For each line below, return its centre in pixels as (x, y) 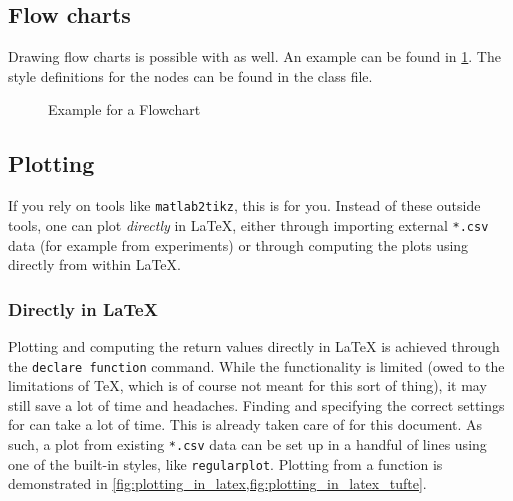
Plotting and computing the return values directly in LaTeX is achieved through (254, 345)
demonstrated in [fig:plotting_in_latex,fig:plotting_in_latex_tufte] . (217, 483)
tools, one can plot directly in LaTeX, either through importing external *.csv (248, 224)
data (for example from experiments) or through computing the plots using (238, 244)
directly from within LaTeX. (94, 264)
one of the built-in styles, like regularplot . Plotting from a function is (225, 463)
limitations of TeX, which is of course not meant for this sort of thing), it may (247, 385)
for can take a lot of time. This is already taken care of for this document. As (245, 424)
